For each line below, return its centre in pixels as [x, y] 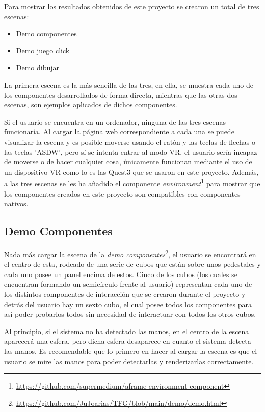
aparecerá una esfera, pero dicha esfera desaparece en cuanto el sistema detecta [128, 341]
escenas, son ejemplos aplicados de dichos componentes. [91, 105]
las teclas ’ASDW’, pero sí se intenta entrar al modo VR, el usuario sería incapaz [131, 152]
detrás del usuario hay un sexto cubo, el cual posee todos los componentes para [128, 304]
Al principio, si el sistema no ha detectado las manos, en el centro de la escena [127, 331]
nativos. [16, 203]
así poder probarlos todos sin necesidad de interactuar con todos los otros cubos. [130, 314]
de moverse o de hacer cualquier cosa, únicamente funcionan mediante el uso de [128, 162]
